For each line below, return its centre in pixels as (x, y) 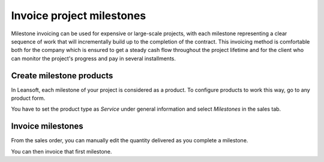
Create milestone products (62, 76)
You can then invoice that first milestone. (61, 151)
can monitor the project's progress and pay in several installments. (94, 58)
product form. (28, 98)
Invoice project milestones (79, 16)
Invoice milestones (47, 126)
